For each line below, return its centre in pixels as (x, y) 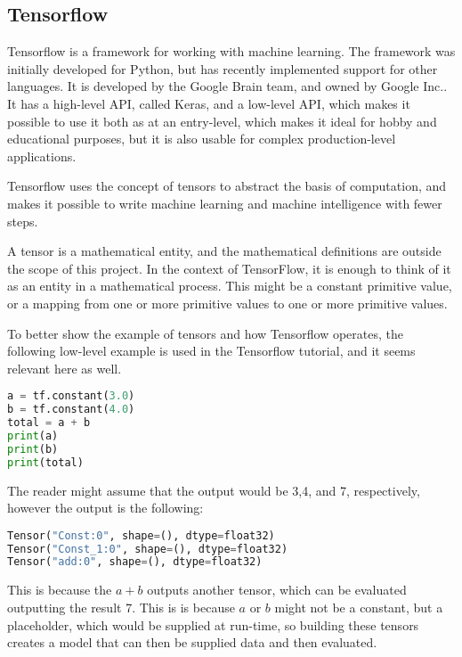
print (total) (45, 462)
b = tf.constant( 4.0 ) (71, 410)
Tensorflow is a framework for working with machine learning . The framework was (231, 51)
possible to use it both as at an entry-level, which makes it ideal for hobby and (222, 121)
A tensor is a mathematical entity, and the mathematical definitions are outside (224, 251)
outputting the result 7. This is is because (121, 607)
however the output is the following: (105, 508)
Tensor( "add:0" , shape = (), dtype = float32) (135, 562)
